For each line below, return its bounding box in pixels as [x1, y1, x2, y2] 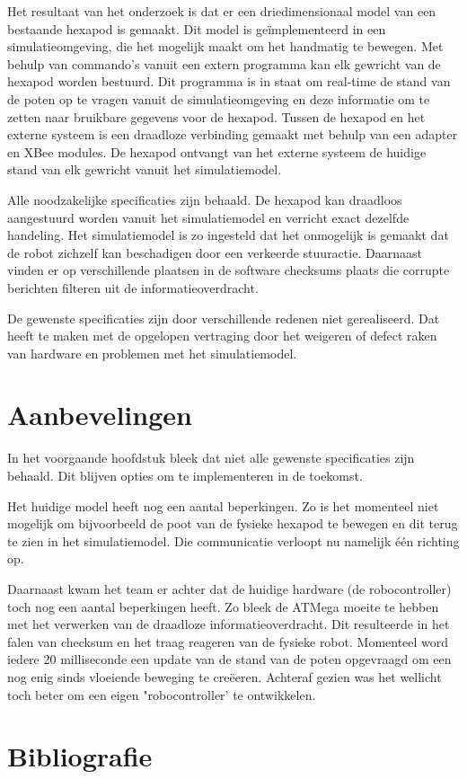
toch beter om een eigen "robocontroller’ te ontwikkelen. [7, 685, 316, 704]
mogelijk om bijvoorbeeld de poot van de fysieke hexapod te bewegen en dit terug [7, 514, 458, 533]
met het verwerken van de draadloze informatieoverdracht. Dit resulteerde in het [7, 615, 450, 633]
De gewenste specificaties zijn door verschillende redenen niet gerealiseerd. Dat [7, 308, 440, 327]
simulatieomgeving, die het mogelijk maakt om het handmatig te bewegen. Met [7, 37, 444, 56]
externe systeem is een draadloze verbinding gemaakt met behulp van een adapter [7, 125, 458, 144]
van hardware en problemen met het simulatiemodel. [7, 343, 297, 362]
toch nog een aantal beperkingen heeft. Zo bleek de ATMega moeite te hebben [7, 597, 439, 615]
